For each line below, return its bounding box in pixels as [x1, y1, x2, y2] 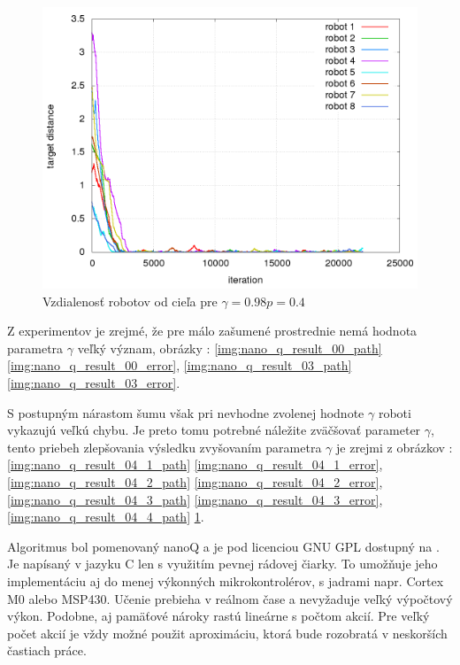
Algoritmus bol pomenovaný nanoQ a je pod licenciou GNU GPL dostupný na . [7, 537, 440, 555]
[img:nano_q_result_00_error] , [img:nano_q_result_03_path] [7, 356, 352, 375]
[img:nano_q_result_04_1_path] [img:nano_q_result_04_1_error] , [7, 455, 383, 474]
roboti [378, 403, 411, 421]
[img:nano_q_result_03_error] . [7, 373, 180, 391]
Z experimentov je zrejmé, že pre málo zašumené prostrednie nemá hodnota [7, 321, 418, 340]
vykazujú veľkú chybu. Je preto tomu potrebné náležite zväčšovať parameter [7, 421, 421, 439]
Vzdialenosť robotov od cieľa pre [42, 291, 218, 310]
